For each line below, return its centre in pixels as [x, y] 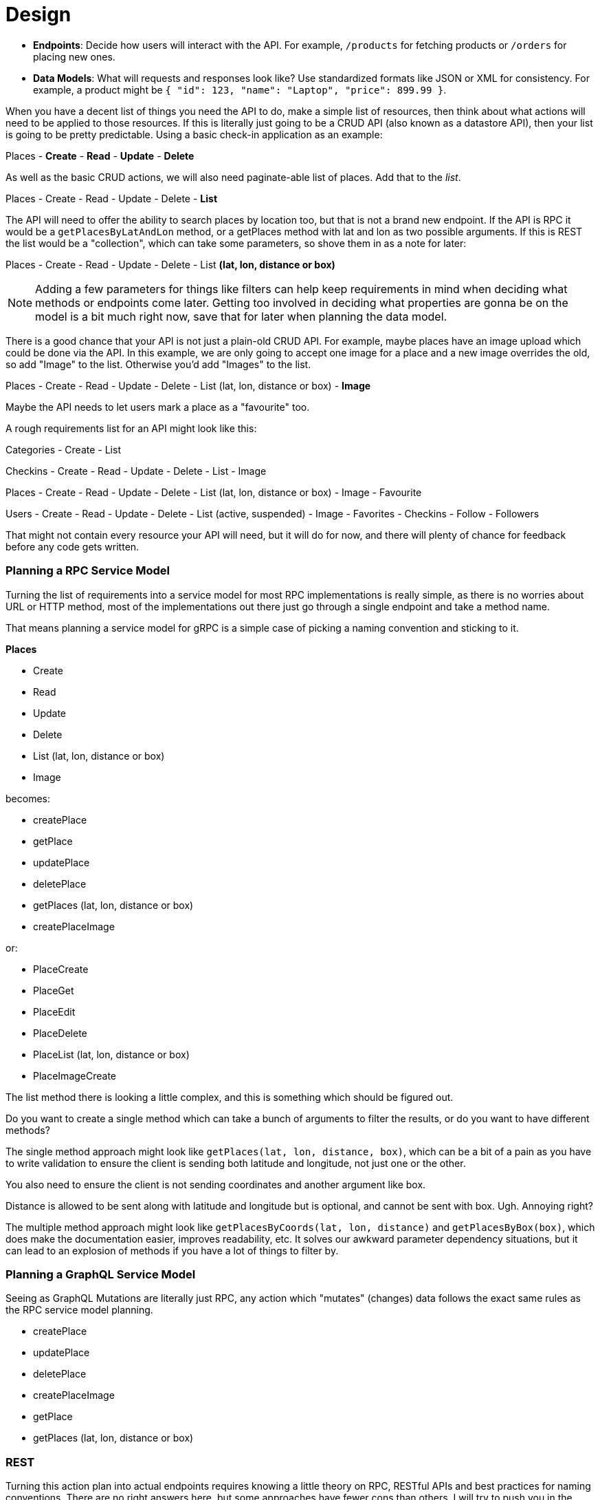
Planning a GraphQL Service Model [101, 1274]
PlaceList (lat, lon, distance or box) [111, 1054]
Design [38, 14]
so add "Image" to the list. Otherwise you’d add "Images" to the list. [158, 364]
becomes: [28, 798]
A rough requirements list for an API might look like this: [131, 428]
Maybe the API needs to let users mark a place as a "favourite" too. [158, 407]
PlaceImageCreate [75, 1075]
